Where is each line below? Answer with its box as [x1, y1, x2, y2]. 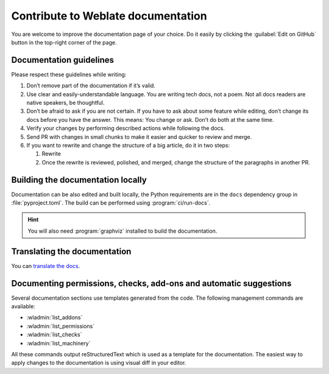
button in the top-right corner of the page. [11, 38, 117, 46]
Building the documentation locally [11, 174, 147, 185]
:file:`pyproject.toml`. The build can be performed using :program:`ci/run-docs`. [11, 199, 211, 206]
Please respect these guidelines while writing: [11, 71, 127, 78]
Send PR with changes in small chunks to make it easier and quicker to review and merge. [26, 133, 252, 140]
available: [11, 303, 36, 310]
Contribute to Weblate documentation [11, 9, 207, 23]
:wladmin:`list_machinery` [26, 339, 91, 347]
